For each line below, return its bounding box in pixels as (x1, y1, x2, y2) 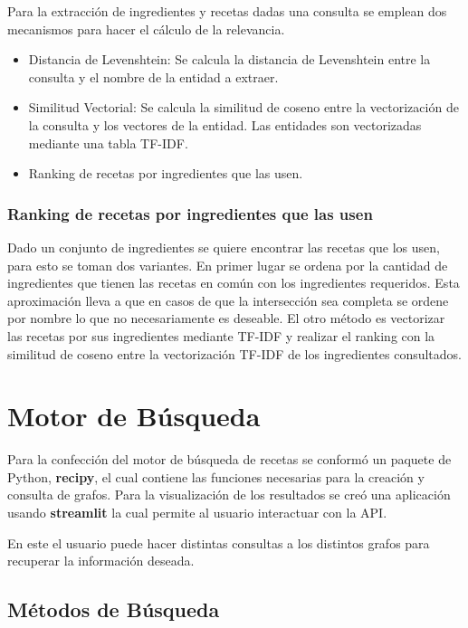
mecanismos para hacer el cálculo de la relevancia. (7, 19, 285, 38)
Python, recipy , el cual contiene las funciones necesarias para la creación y (7, 467, 425, 486)
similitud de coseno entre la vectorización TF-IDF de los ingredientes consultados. (7, 344, 463, 363)
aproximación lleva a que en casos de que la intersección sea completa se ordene (7, 290, 449, 309)
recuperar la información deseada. (7, 551, 195, 570)
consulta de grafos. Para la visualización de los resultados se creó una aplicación (7, 485, 451, 504)
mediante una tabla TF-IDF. (28, 133, 188, 152)
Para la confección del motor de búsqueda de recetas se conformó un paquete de (7, 450, 452, 469)
